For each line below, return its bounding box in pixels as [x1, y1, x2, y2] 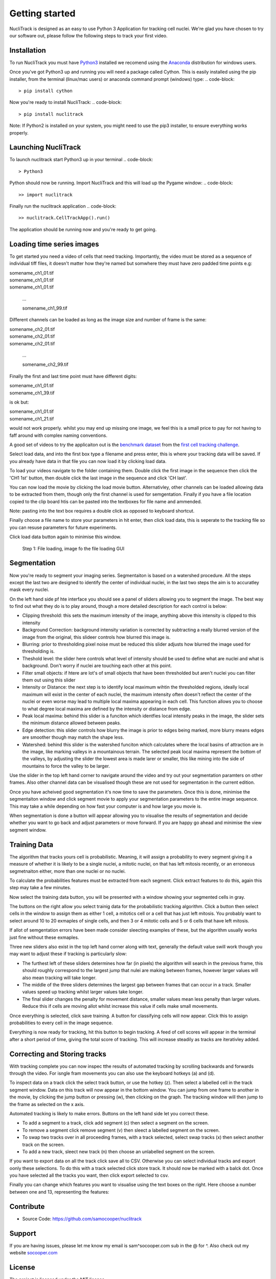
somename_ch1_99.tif [22, 305, 67, 312]
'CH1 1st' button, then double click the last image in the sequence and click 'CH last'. [9, 475, 188, 481]
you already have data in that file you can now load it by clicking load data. [9, 458, 167, 464]
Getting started [9, 8, 76, 19]
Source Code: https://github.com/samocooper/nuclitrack [22, 1216, 142, 1222]
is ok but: [9, 399, 29, 405]
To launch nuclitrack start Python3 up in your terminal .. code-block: [9, 157, 153, 163]
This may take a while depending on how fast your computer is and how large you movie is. [9, 803, 202, 809]
